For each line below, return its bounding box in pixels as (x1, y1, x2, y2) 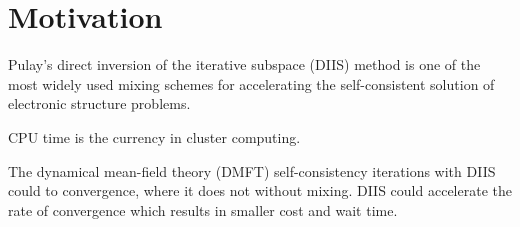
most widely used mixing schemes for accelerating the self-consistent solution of (8, 73, 495, 94)
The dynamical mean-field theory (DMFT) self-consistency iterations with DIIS (8, 160, 496, 181)
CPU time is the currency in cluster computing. (8, 126, 301, 147)
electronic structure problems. (8, 93, 191, 114)
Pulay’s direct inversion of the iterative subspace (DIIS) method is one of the (8, 54, 481, 75)
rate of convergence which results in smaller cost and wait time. (8, 199, 398, 220)
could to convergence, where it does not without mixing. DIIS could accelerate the (8, 180, 512, 201)
